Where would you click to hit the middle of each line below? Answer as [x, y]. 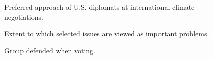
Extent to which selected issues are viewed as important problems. [107, 34]
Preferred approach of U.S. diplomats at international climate [99, 7]
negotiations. [24, 16]
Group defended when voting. [50, 50]
